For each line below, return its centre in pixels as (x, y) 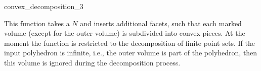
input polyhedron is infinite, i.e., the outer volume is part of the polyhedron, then (131, 53)
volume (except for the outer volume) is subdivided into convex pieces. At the (125, 33)
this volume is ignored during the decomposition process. (92, 62)
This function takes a (37, 23)
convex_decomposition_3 (44, 6)
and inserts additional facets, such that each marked (161, 23)
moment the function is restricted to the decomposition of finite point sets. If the (129, 43)
